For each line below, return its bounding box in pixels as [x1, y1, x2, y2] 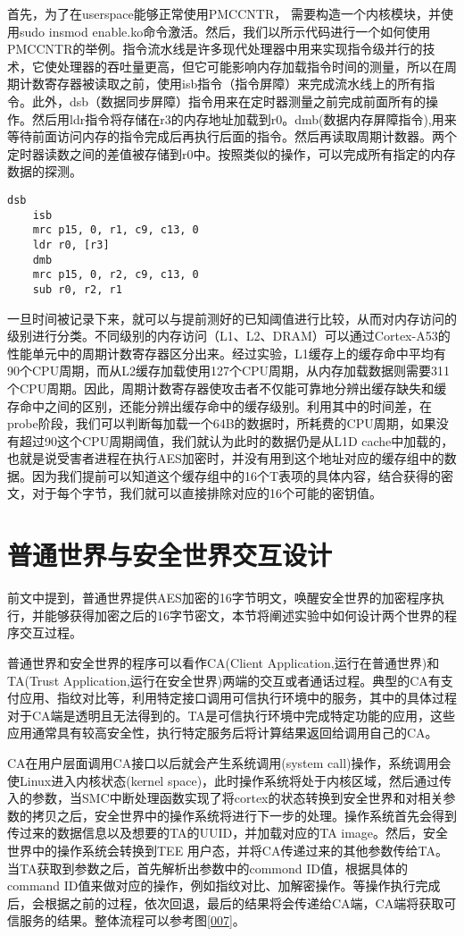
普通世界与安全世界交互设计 [7, 536, 333, 573]
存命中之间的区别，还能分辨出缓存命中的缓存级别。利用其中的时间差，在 [7, 396, 432, 415]
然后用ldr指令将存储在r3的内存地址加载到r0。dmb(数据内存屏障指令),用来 [31, 109, 457, 128]
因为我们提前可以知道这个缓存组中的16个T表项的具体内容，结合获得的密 [31, 466, 454, 485]
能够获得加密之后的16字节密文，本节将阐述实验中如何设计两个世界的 [44, 605, 444, 624]
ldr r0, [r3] [32, 238, 110, 251]
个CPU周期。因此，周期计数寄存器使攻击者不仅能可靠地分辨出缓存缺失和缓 [7, 378, 447, 397]
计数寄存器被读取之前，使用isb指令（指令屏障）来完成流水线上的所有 [19, 74, 423, 93]
